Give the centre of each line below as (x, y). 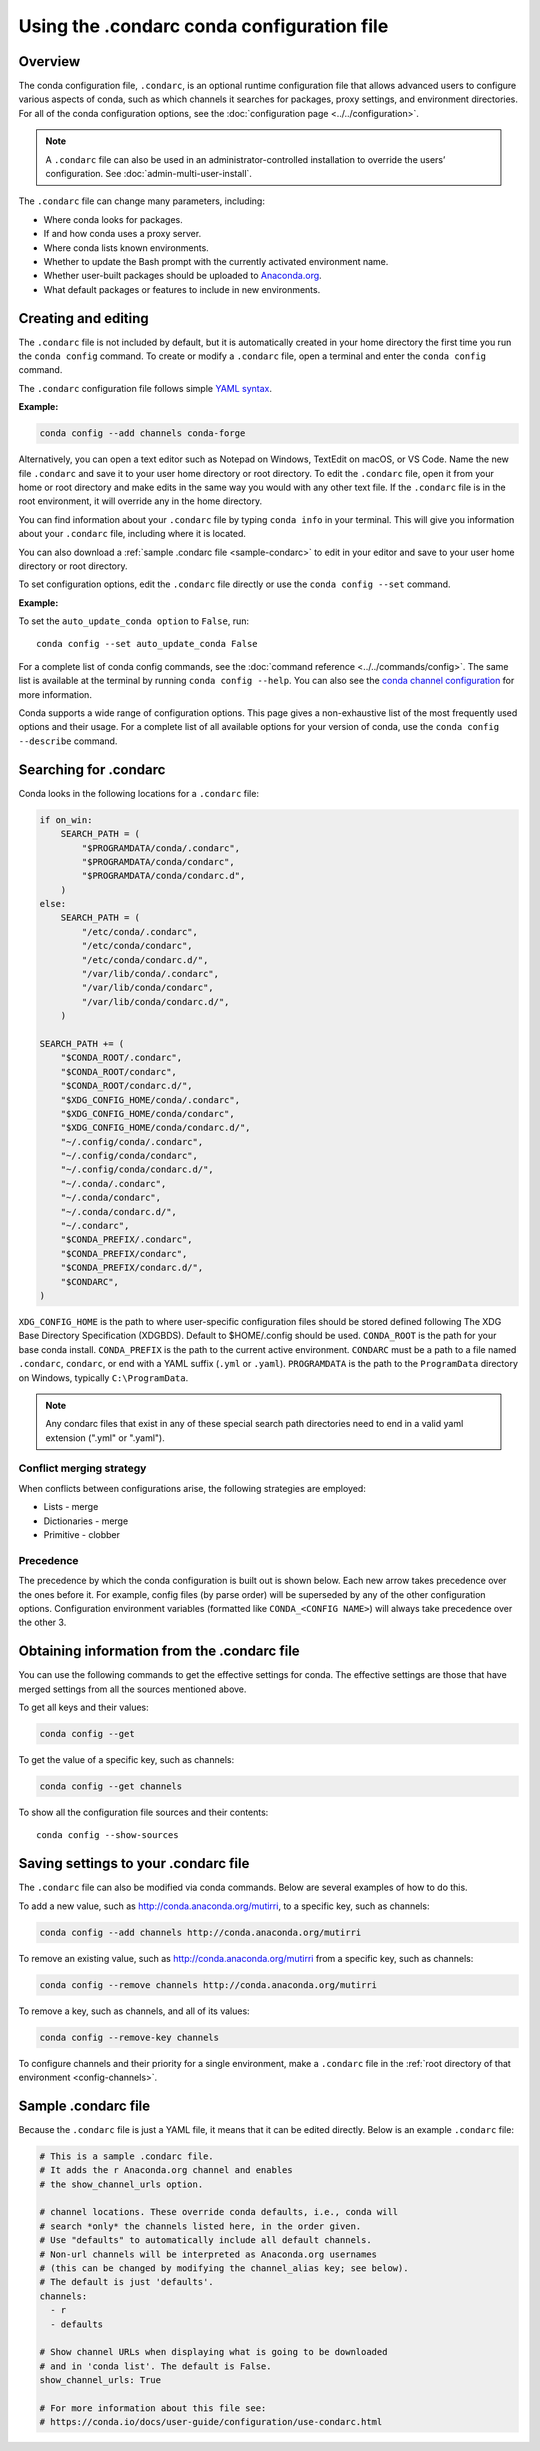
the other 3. (42, 1622)
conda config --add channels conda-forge (142, 433)
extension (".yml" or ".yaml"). (105, 1437)
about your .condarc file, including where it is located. (132, 534)
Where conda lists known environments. (126, 247)
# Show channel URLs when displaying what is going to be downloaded (213, 2352)
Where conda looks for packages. (113, 219)
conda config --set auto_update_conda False (147, 644)
